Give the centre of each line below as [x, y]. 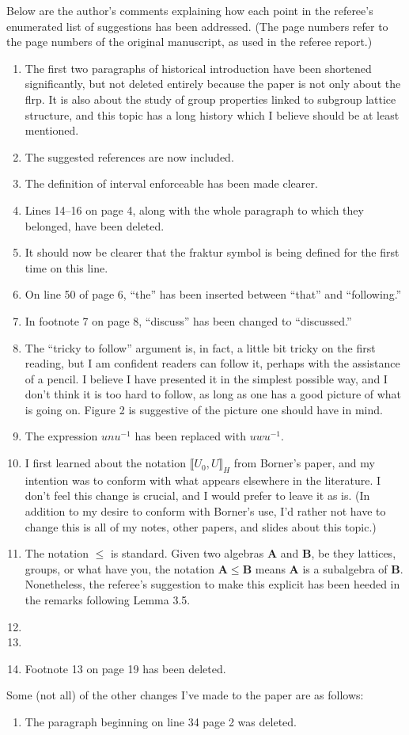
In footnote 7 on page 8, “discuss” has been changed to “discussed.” [188, 320]
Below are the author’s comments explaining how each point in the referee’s [190, 10]
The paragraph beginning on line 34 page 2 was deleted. [161, 721]
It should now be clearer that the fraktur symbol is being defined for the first [212, 252]
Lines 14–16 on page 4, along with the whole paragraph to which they [194, 209]
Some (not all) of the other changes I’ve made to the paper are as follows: [185, 695]
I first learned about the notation [105, 463]
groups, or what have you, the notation [120, 568]
